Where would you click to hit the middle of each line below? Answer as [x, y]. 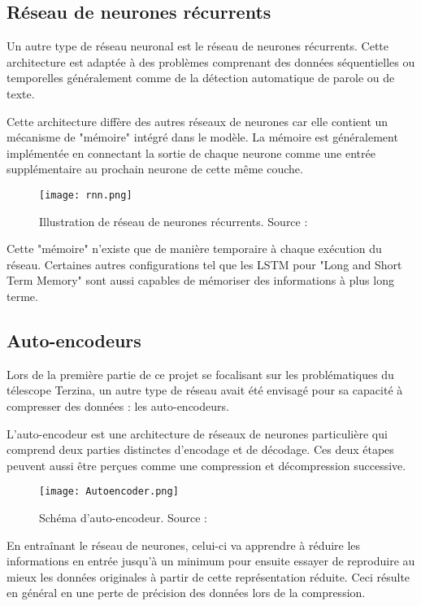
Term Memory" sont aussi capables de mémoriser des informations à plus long [200, 280]
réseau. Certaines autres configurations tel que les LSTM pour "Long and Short [204, 264]
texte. [21, 93]
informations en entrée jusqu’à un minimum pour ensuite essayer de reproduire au [211, 561]
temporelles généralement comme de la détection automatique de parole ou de [201, 78]
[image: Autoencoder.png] [109, 492]
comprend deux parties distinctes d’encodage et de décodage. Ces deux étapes [200, 449]
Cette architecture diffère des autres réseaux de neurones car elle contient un [197, 121]
